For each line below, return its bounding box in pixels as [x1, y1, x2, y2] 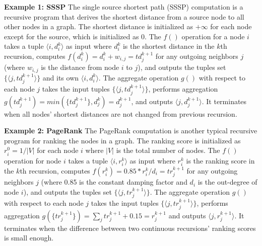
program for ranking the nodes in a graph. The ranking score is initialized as [4, 135, 241, 145]
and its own [42, 72, 79, 83]
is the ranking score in [186, 155, 255, 166]
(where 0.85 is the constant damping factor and [41, 177, 187, 187]
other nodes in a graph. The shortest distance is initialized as [4, 21, 193, 32]
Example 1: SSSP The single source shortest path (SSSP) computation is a [4, 2, 243, 12]
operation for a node [181, 31, 245, 41]
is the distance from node [41, 62, 119, 72]
